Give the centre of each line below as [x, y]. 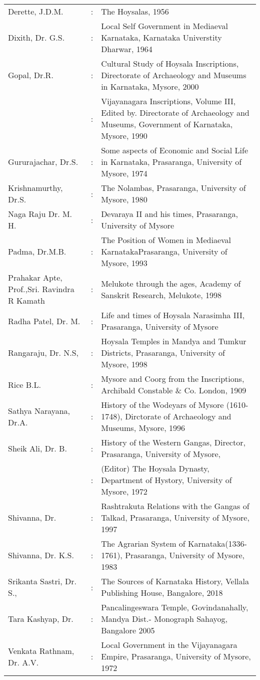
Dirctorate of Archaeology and [178, 416]
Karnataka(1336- [217, 543]
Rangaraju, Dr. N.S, [43, 353]
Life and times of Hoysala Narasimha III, [173, 315]
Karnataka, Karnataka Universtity [161, 37]
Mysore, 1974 [124, 173]
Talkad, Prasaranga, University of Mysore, [175, 517]
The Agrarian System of [143, 543]
